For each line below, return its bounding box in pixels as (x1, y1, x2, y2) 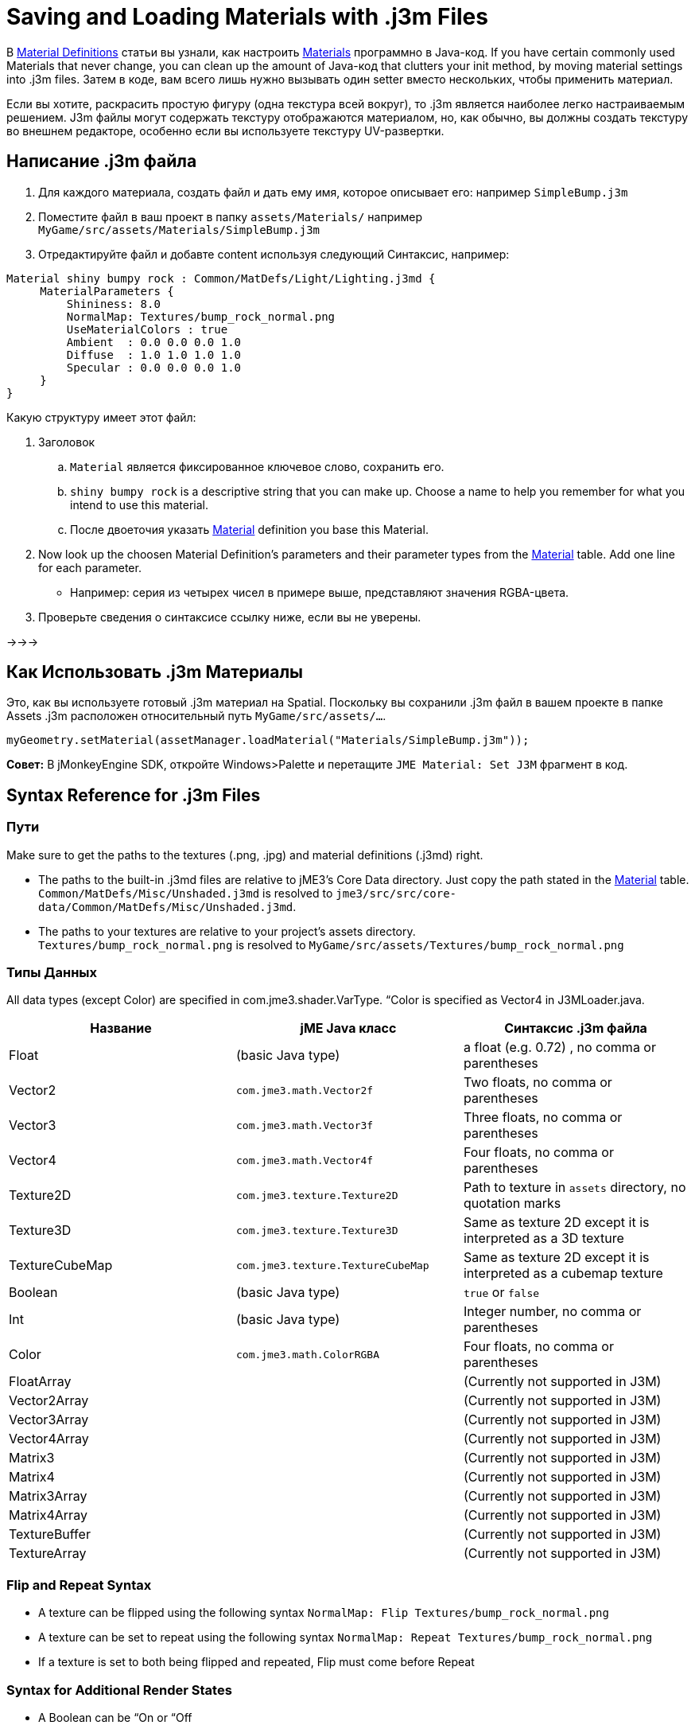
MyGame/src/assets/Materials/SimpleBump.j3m (38, 223, 320, 236)
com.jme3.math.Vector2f (235, 1084, 374, 1096)
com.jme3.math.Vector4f (235, 1154, 374, 1166)
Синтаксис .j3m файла (504, 1020, 647, 1037)
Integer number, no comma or (463, 1303, 642, 1320)
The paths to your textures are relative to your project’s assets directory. (38, 924, 416, 938)
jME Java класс (300, 1020, 397, 1037)
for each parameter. (38, 560, 142, 574)
